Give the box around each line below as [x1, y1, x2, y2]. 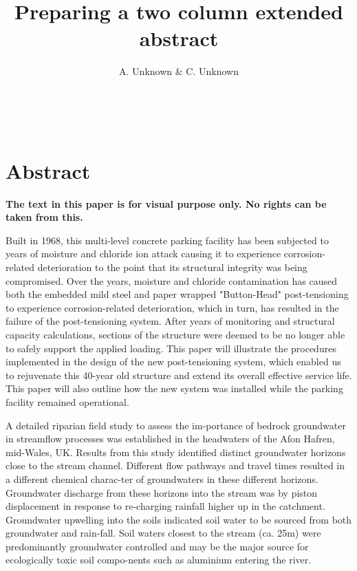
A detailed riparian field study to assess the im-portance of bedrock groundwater [6, 418, 346, 432]
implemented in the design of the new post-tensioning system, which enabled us [6, 354, 341, 369]
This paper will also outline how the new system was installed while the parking [6, 381, 343, 396]
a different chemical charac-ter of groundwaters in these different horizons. [6, 471, 318, 486]
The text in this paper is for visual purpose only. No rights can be [6, 196, 327, 211]
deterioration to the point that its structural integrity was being [37, 260, 307, 274]
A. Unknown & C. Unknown [119, 64, 239, 78]
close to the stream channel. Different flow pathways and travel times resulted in [6, 458, 345, 473]
